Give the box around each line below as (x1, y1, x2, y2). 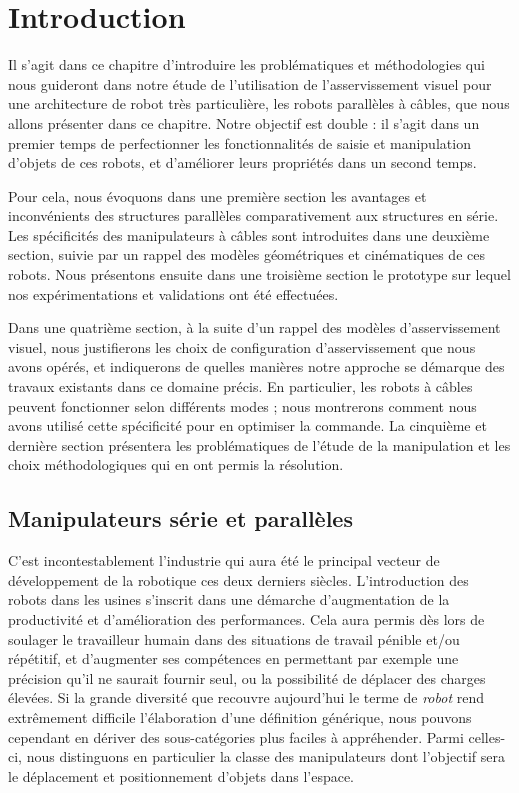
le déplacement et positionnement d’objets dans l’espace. (8, 765, 355, 786)
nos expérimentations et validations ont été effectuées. (8, 283, 339, 304)
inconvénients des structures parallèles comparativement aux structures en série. (8, 205, 499, 226)
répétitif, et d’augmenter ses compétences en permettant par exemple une (8, 648, 459, 669)
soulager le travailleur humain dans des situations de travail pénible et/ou (8, 628, 460, 649)
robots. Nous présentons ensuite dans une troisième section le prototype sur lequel (8, 264, 511, 285)
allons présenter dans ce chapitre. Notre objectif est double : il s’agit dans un (8, 112, 480, 133)
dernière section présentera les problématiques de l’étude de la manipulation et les (8, 434, 511, 455)
